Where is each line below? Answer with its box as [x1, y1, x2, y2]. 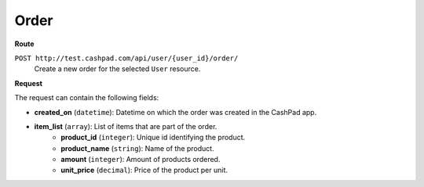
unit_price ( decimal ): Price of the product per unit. [60, 165, 228, 175]
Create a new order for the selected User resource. [34, 64, 201, 74]
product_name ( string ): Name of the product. [60, 143, 215, 153]
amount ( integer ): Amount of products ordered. [60, 155, 221, 164]
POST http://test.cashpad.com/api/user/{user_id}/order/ [14, 53, 239, 63]
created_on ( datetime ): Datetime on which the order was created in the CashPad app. [34, 107, 317, 117]
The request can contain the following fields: [14, 93, 159, 102]
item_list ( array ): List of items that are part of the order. [34, 121, 217, 131]
